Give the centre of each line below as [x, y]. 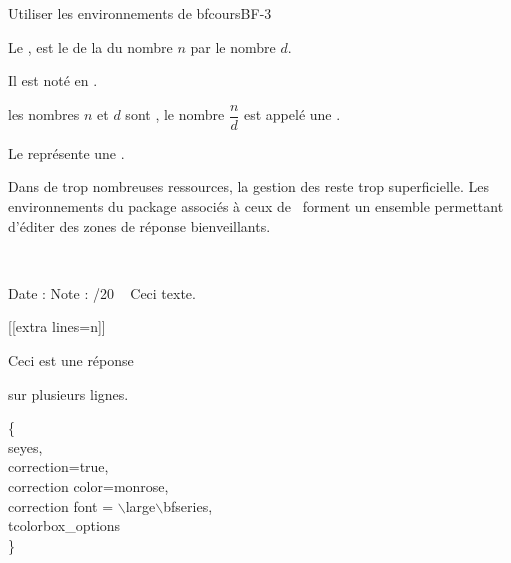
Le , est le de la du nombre [90, 46]
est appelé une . [292, 114]
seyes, [25, 446]
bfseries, [188, 505]
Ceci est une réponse [71, 360]
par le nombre [233, 46]
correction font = [61, 505]
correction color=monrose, [88, 485]
